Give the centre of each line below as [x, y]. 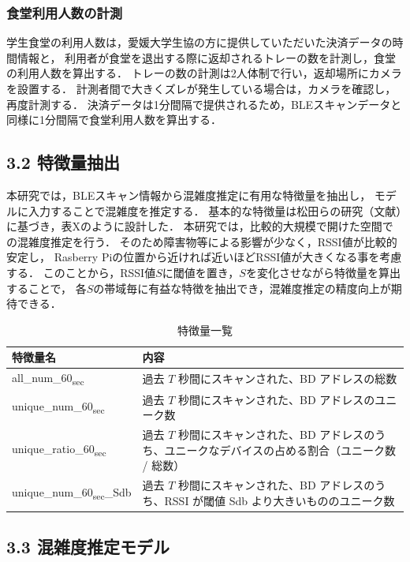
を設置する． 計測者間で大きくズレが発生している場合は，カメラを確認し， [201, 88]
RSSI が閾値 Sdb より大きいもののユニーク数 [280, 500]
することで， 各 [47, 288]
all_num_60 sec [48, 378]
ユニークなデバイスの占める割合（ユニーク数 [280, 450]
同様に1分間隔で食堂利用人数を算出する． [114, 120]
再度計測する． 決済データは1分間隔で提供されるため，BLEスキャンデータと [204, 104]
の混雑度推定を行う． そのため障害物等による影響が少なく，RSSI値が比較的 [202, 241]
